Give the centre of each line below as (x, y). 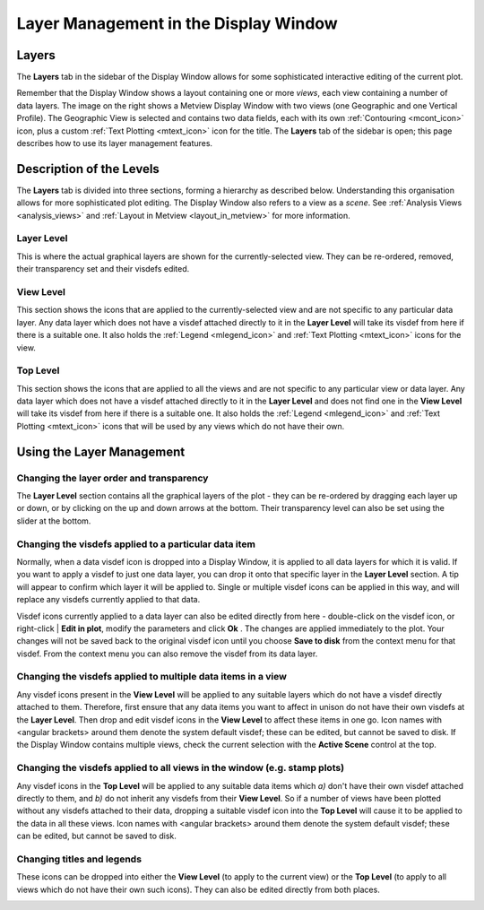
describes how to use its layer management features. (115, 143)
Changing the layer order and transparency (112, 478)
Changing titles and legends (79, 859)
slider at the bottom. (54, 521)
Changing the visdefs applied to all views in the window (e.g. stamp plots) (181, 768)
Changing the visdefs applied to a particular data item (136, 544)
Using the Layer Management (101, 451)
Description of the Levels (88, 169)
